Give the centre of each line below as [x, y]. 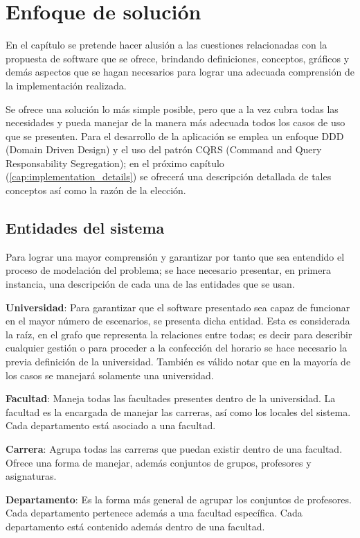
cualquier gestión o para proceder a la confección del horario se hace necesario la [177, 348]
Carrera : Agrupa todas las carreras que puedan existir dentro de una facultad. [174, 448]
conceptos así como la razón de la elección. [96, 190]
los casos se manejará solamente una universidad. [110, 375]
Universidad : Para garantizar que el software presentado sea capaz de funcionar [178, 307]
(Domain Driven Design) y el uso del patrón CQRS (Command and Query [164, 149]
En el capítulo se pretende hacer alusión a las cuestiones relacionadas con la [166, 45]
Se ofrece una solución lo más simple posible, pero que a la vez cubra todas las [172, 109]
